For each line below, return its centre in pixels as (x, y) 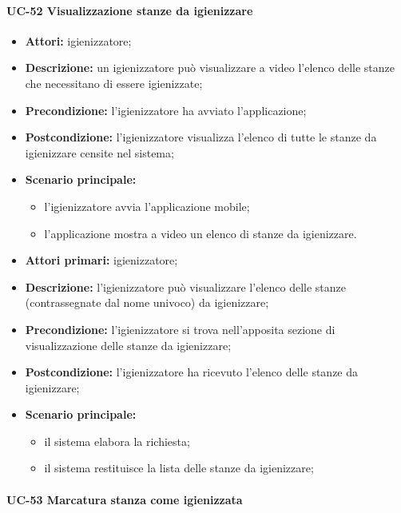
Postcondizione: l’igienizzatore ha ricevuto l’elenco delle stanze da (192, 372)
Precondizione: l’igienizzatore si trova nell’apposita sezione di (180, 329)
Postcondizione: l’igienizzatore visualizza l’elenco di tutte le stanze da (201, 137)
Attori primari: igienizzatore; (101, 260)
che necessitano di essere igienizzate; (114, 83)
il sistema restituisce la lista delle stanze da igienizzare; (179, 468)
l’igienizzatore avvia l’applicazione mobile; (147, 206)
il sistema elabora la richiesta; (117, 441)
